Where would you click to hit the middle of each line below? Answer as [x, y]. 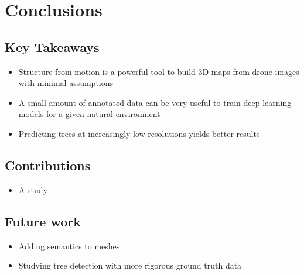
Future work [43, 221]
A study [33, 189]
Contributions [48, 165]
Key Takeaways [52, 47]
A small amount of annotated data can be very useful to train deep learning [155, 102]
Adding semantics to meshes [69, 245]
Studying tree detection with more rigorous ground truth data [130, 265]
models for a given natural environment [89, 114]
